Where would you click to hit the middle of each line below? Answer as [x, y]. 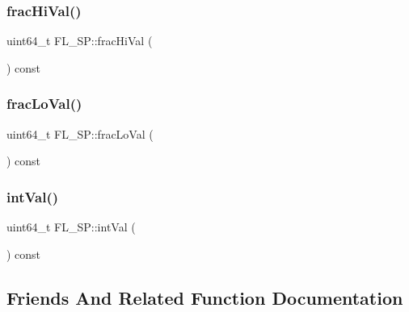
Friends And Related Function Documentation [205, 297]
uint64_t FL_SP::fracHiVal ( [80, 41]
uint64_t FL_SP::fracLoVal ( [80, 133]
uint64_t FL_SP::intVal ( [71, 227]
